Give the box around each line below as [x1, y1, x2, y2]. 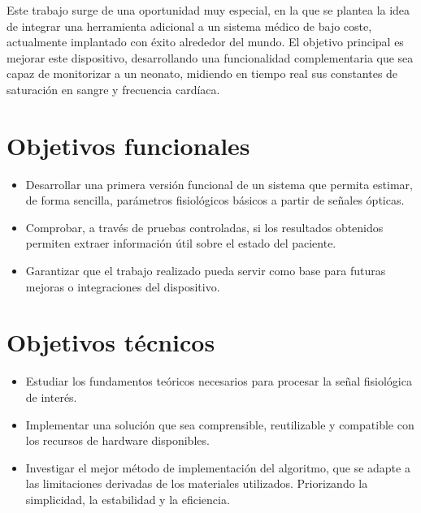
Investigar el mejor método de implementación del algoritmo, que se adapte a [25, 459, 410, 476]
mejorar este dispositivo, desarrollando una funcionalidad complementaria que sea [7, 49, 414, 66]
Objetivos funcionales [7, 128, 250, 162]
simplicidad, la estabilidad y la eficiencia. [25, 490, 230, 507]
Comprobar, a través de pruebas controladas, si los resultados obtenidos [25, 218, 384, 235]
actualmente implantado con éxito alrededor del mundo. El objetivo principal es [7, 33, 404, 50]
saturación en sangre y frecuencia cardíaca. [7, 80, 220, 97]
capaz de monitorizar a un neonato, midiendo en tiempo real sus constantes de [7, 65, 398, 82]
